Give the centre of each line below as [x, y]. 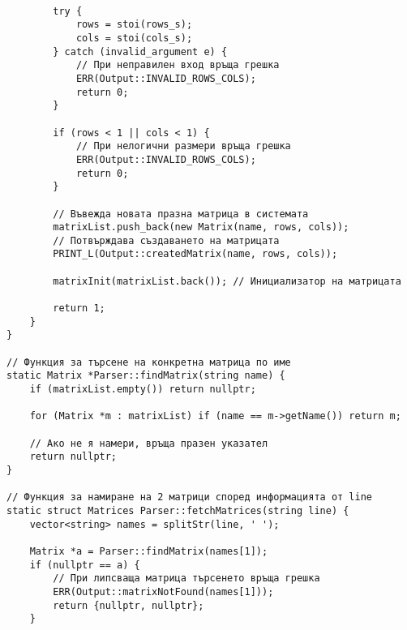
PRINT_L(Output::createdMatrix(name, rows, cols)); [195, 254]
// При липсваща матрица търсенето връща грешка [186, 579]
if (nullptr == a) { [85, 565]
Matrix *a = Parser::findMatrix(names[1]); [149, 551]
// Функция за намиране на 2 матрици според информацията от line [190, 497]
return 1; [79, 309]
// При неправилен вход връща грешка [178, 65]
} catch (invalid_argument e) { [140, 51]
